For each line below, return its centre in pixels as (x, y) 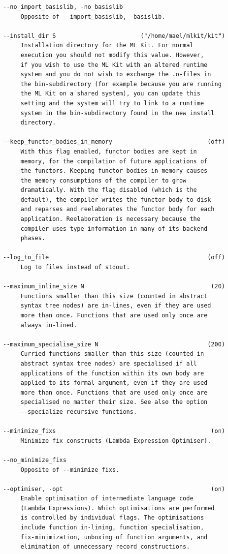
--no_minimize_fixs (35, 460)
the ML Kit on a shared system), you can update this (110, 94)
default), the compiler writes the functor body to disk (116, 200)
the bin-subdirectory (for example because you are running (121, 84)
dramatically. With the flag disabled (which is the (109, 190)
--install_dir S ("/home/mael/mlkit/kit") (114, 36)
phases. (33, 238)
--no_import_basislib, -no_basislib (63, 7)
